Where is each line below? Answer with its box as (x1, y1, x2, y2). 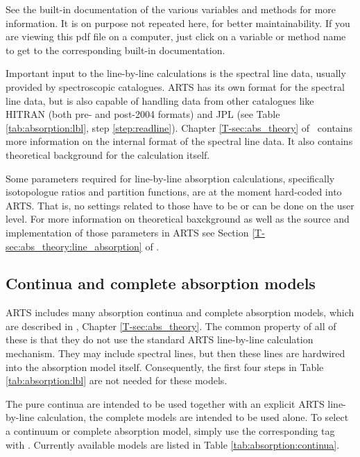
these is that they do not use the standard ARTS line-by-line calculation (6, 332, 314, 347)
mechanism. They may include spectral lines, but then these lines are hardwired (6, 346, 345, 361)
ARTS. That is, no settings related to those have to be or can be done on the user (6, 198, 354, 212)
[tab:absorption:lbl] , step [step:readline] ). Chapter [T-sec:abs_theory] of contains (6, 120, 353, 135)
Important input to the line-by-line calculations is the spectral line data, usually (6, 66, 346, 80)
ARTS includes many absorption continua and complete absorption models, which (6, 305, 354, 320)
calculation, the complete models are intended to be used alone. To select (37, 410, 349, 424)
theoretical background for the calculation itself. (6, 147, 210, 162)
